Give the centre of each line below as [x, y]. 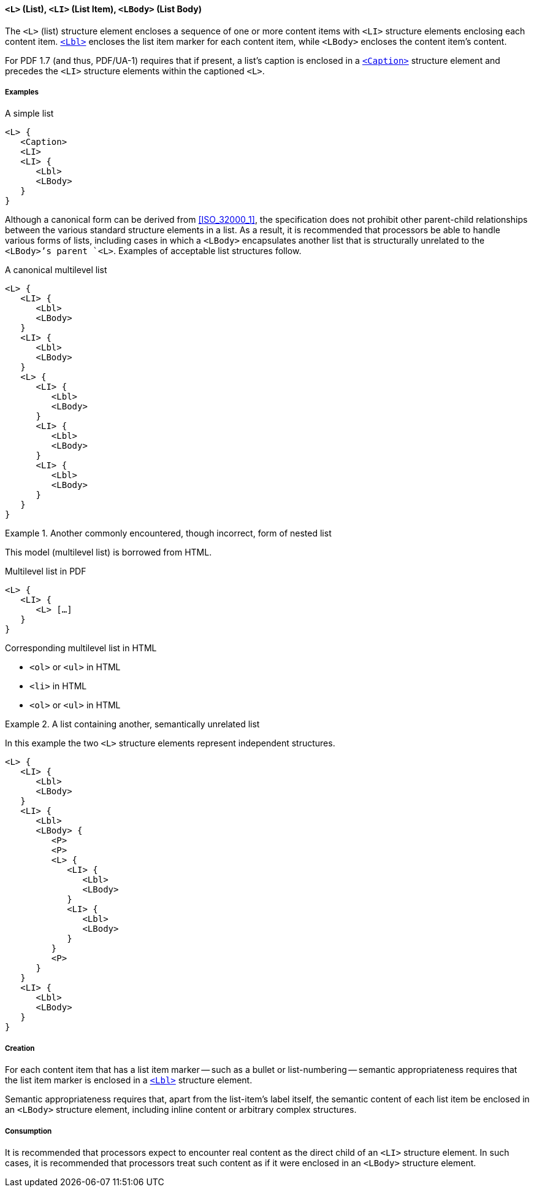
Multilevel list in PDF [46, 571]
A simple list [29, 114]
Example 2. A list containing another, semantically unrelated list [132, 724]
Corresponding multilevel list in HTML [81, 648]
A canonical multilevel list [56, 270]
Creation [20, 1048]
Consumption [29, 1131]
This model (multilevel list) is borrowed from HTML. [109, 552]
